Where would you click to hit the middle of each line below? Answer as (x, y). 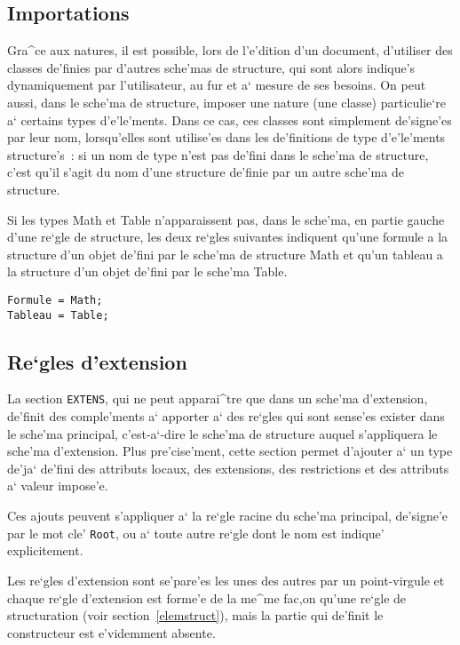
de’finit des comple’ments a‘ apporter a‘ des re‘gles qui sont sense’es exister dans (226, 416)
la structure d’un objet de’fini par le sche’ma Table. (147, 271)
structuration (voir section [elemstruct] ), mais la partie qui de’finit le (195, 615)
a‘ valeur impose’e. (58, 486)
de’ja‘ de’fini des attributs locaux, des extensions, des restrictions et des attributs (228, 468)
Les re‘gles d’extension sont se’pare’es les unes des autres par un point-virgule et (226, 580)
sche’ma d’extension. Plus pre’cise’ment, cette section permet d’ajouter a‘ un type (230, 451)
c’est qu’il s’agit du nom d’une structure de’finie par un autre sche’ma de (206, 172)
